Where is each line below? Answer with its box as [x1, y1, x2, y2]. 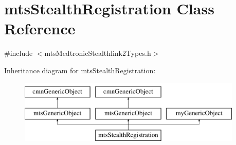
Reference [4, 18, 76, 39]
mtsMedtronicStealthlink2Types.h [44, 48, 151, 58]
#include [4, 48, 33, 58]
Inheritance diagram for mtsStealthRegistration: [4, 65, 156, 75]
